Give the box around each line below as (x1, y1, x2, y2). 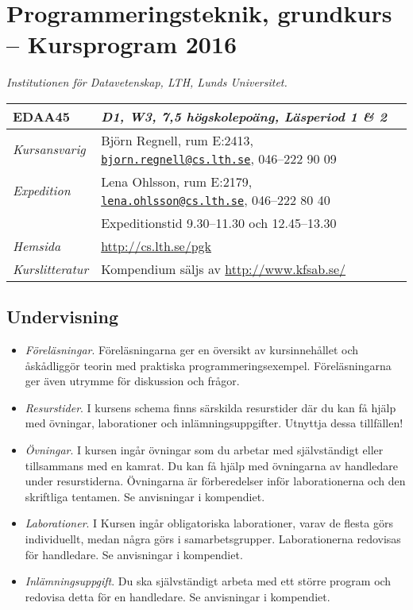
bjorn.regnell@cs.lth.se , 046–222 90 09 (101, 149, 337, 168)
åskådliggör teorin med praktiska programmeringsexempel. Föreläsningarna (25, 357, 392, 373)
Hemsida (13, 236, 61, 255)
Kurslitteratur (13, 259, 89, 278)
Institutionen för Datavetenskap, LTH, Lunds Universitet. (6, 74, 288, 91)
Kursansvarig (13, 140, 86, 159)
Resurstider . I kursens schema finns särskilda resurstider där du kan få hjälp (25, 399, 396, 415)
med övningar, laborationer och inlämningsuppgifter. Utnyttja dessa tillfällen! (25, 415, 403, 431)
